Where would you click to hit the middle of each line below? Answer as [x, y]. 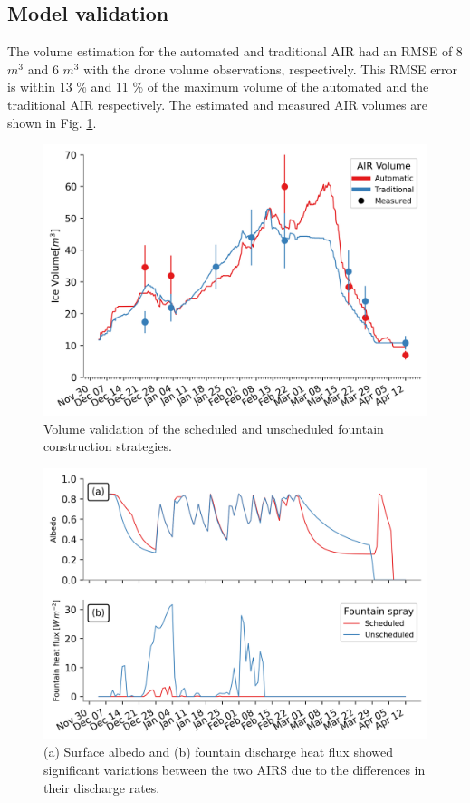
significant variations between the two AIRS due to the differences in [235, 770]
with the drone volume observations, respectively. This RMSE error [270, 69]
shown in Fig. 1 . [52, 122]
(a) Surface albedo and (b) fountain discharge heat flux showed [219, 752]
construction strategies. [108, 446]
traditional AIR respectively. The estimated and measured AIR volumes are [217, 104]
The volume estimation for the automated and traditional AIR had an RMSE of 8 [235, 51]
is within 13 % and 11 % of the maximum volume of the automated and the [218, 87]
